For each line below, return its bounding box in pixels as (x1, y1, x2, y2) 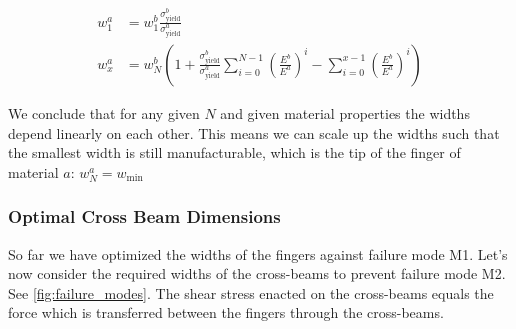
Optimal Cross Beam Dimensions (8, 204, 281, 229)
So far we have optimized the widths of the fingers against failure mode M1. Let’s (8, 243, 508, 264)
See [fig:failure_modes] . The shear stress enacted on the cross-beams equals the (8, 282, 494, 303)
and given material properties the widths (220, 102, 470, 123)
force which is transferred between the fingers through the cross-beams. (8, 302, 444, 323)
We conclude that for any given (8, 102, 200, 123)
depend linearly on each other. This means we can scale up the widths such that (8, 122, 500, 143)
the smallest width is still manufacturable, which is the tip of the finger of (8, 142, 461, 163)
